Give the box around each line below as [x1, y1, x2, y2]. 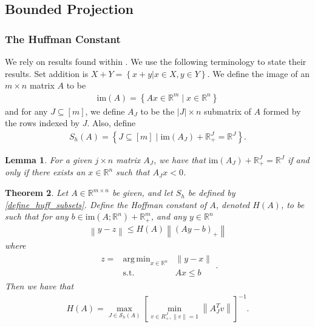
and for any [5, 104, 48, 117]
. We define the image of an [207, 67, 310, 79]
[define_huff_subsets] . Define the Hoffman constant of [5, 198, 207, 211]
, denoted [215, 198, 250, 211]
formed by [263, 104, 301, 117]
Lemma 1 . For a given [5, 153, 92, 166]
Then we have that [5, 280, 74, 292]
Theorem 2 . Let [5, 186, 69, 199]
